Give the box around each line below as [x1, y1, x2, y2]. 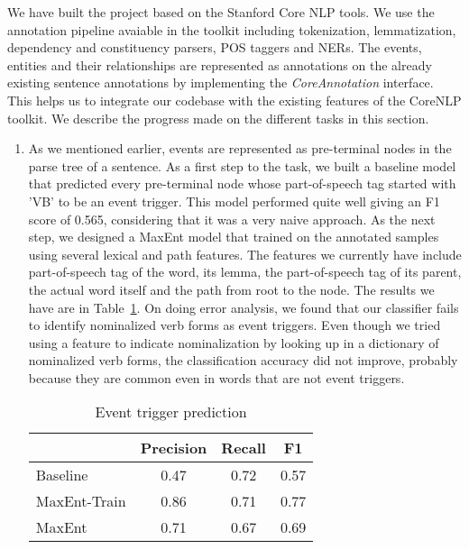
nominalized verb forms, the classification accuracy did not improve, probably [28, 351, 458, 370]
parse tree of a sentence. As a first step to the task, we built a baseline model [28, 156, 456, 175]
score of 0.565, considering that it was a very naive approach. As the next [28, 209, 436, 228]
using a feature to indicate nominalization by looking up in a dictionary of [28, 333, 439, 352]
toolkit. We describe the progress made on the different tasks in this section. [7, 108, 429, 127]
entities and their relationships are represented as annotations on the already [7, 55, 432, 74]
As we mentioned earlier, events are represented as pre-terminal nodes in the [28, 139, 452, 158]
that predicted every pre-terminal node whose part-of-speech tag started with [28, 174, 456, 193]
